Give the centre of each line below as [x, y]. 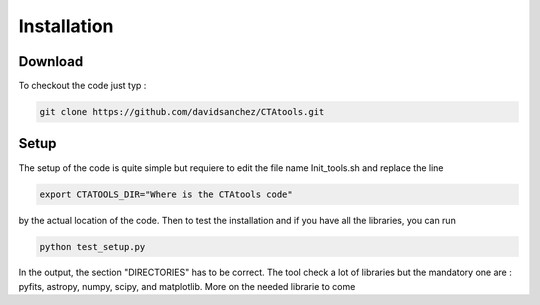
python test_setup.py [92, 246]
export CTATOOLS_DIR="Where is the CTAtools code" [166, 194]
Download [51, 61]
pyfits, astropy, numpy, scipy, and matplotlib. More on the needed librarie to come [187, 286]
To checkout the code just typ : [82, 86]
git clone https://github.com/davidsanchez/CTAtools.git [182, 112]
